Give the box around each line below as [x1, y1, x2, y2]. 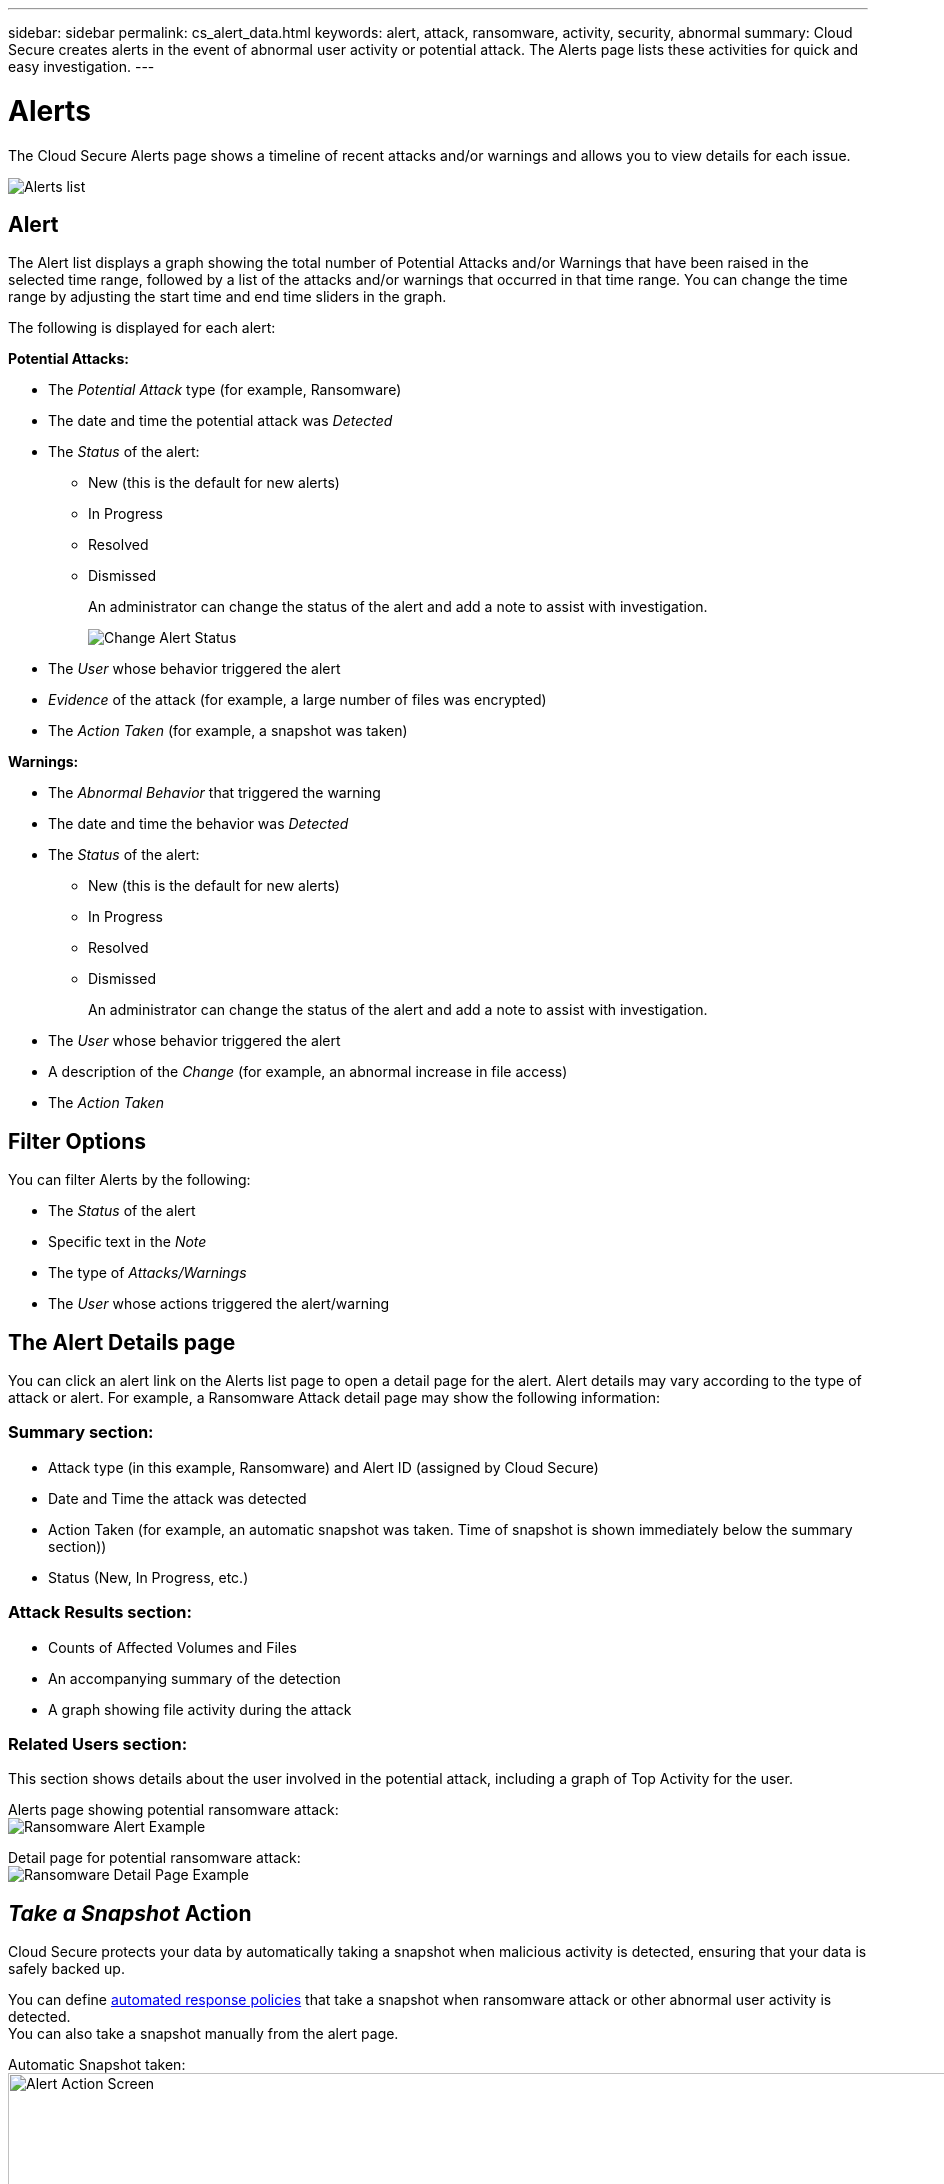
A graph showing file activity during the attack [48, 1700, 352, 1718]
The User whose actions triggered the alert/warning [48, 1295, 390, 1313]
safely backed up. [8, 1960, 125, 1978]
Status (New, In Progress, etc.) [48, 1568, 249, 1586]
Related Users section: [8, 1733, 188, 1754]
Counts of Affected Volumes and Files [48, 1638, 297, 1656]
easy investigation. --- [8, 58, 155, 75]
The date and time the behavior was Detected [48, 815, 349, 833]
